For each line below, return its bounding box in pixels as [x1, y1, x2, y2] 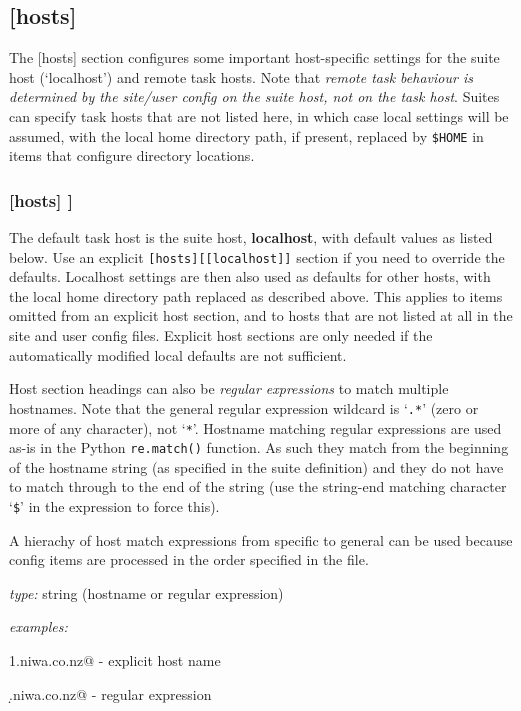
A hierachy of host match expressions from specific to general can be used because [9, 529, 513, 550]
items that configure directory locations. [9, 145, 255, 166]
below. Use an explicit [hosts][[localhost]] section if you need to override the [9, 246, 505, 267]
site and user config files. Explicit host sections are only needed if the [9, 325, 433, 346]
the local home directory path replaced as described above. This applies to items [9, 285, 503, 306]
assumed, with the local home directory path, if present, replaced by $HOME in [9, 125, 484, 146]
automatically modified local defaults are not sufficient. [9, 344, 347, 365]
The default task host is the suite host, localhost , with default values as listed [9, 227, 493, 248]
